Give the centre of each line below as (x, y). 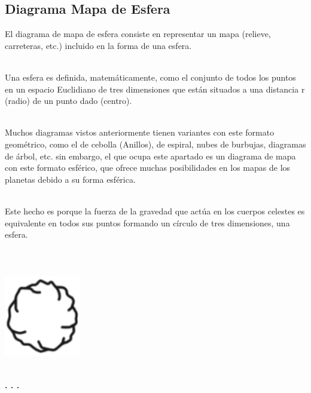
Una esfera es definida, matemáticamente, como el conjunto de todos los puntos (150, 77)
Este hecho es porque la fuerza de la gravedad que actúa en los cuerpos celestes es (155, 211)
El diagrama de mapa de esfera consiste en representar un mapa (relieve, (138, 34)
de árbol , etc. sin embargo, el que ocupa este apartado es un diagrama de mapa (150, 156)
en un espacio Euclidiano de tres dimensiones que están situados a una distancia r (155, 89)
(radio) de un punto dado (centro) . (68, 101)
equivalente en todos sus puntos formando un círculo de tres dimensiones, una (147, 222)
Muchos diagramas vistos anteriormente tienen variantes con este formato (140, 132)
